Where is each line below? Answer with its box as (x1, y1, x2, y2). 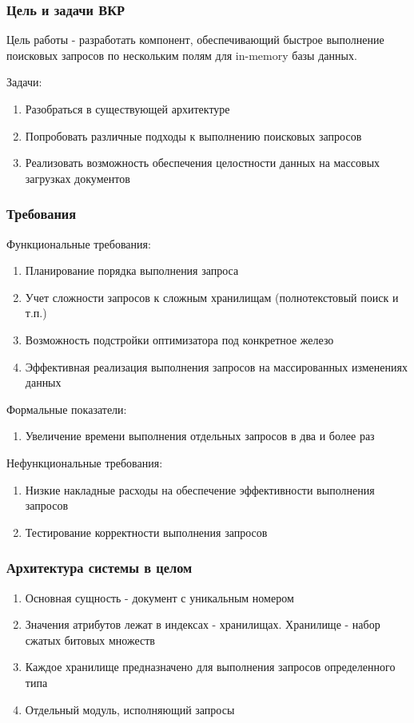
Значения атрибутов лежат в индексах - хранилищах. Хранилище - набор (25, 616, 380, 633)
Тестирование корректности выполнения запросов (25, 523, 268, 540)
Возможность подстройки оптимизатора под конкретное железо (25, 331, 334, 348)
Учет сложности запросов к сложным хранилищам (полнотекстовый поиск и (25, 288, 399, 305)
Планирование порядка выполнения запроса (25, 262, 239, 279)
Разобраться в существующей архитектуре (25, 101, 230, 117)
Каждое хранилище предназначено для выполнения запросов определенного (25, 658, 396, 675)
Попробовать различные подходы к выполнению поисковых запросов (25, 127, 362, 144)
